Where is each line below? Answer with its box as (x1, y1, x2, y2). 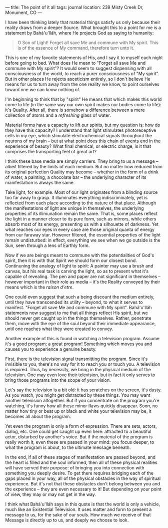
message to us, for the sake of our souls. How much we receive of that (5, 512, 151, 517)
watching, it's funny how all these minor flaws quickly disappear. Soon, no (5, 403, 158, 409)
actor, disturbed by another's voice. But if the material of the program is (5, 434, 153, 440)
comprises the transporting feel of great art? (5, 149, 96, 154)
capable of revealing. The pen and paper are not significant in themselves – (5, 274, 161, 280)
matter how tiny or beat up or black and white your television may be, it (5, 408, 151, 414)
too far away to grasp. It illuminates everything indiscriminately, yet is (5, 195, 148, 200)
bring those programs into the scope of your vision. (5, 377, 111, 383)
